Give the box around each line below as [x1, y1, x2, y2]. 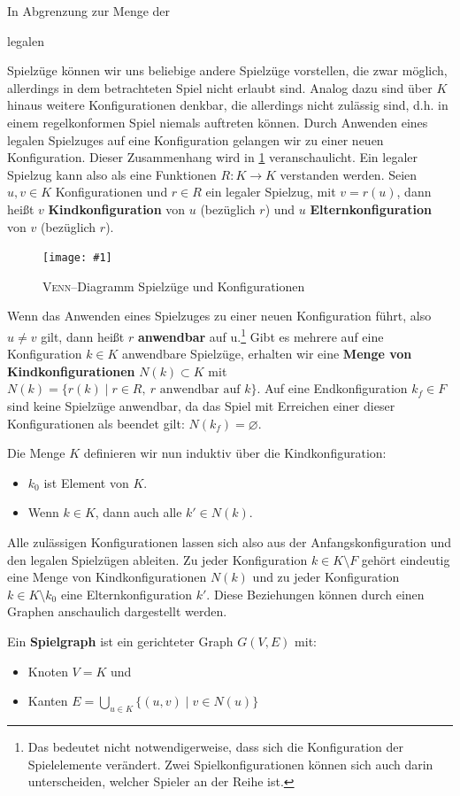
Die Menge [7, 444, 65, 462]
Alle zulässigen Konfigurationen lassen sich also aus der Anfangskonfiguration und [7, 532, 452, 551]
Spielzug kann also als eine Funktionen [7, 165, 217, 183]
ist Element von [43, 473, 129, 491]
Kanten [27, 692, 68, 710]
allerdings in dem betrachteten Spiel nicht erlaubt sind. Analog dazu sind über [7, 78, 433, 97]
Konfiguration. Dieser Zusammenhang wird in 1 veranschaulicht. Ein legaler [7, 148, 418, 166]
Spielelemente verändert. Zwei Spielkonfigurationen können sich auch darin [27, 754, 433, 773]
